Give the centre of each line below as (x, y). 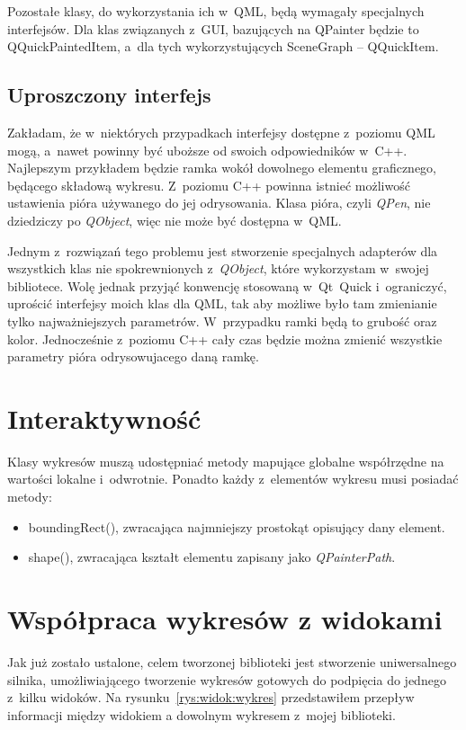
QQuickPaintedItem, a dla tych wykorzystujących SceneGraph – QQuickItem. (223, 46)
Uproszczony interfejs (109, 95)
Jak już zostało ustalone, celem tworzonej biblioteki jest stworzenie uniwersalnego (232, 661)
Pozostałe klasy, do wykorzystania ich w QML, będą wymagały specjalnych (216, 11)
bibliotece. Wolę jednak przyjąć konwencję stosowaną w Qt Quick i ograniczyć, (227, 285)
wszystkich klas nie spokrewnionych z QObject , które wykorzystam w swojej (218, 268)
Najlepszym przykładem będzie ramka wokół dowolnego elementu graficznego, (222, 168)
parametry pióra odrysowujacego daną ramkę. (133, 356)
